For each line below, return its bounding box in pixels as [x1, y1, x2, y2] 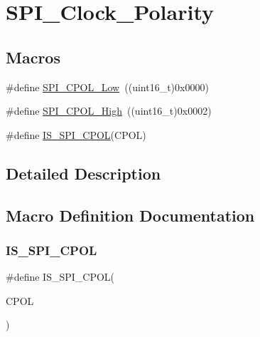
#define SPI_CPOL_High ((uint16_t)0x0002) [6, 103, 212, 118]
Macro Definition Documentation [6, 204, 255, 226]
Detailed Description [6, 162, 161, 184]
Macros [6, 46, 60, 68]
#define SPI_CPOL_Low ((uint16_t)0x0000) [6, 79, 209, 94]
